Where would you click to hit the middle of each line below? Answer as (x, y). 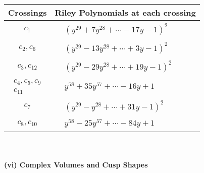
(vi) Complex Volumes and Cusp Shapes (76, 165)
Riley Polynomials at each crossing (125, 12)
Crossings (28, 12)
